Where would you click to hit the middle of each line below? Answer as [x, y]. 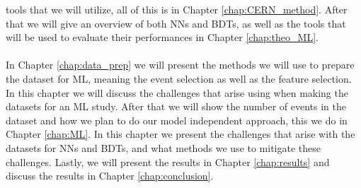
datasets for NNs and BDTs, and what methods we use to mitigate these [164, 147]
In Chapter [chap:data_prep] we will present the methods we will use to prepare [180, 65]
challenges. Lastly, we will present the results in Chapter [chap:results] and [168, 161]
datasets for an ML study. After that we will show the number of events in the [176, 106]
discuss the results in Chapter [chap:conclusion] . [110, 176]
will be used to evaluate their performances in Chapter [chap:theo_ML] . [162, 37]
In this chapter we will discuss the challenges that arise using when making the [177, 92]
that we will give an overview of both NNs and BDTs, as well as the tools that [176, 23]
